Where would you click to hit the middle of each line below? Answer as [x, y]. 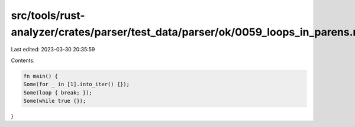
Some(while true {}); [55, 101]
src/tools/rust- [48, 15]
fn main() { [41, 76]
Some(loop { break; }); [58, 92]
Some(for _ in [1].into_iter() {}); [77, 84]
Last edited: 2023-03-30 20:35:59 [53, 50]
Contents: [23, 60]
